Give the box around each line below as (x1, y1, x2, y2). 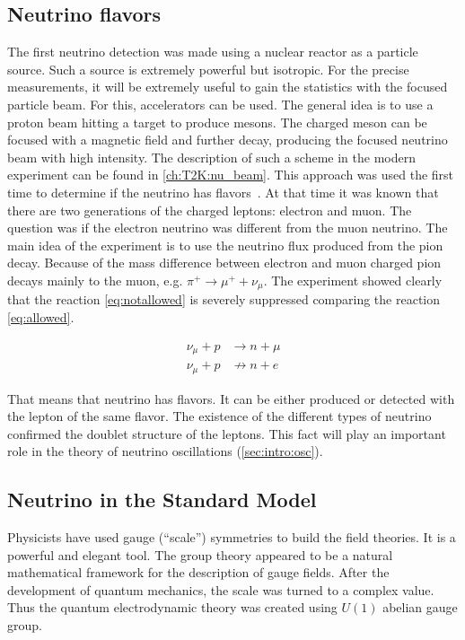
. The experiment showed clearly (263, 270, 443, 289)
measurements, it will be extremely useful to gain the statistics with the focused (7, 77, 448, 96)
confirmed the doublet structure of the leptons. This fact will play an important (7, 424, 446, 443)
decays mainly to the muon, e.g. (7, 270, 183, 289)
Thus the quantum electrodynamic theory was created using (7, 598, 338, 617)
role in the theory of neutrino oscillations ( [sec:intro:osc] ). (7, 442, 323, 460)
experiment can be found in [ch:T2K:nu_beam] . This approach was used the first (7, 165, 454, 184)
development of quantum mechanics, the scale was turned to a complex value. (7, 580, 434, 599)
